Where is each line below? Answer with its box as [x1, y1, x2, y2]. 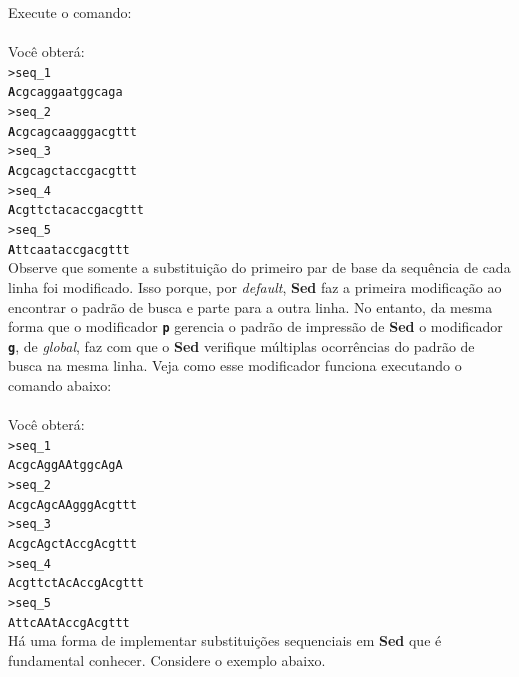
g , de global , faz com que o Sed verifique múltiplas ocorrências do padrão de [8, 335, 475, 356]
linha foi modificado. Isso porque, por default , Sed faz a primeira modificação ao [8, 276, 502, 297]
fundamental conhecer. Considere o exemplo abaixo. [8, 649, 326, 670]
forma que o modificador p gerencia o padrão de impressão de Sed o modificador [8, 316, 503, 337]
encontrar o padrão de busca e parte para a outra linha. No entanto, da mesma [8, 296, 493, 317]
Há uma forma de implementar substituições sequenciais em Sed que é [8, 630, 442, 651]
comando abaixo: [8, 375, 112, 396]
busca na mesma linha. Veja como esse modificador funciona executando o [8, 355, 462, 376]
